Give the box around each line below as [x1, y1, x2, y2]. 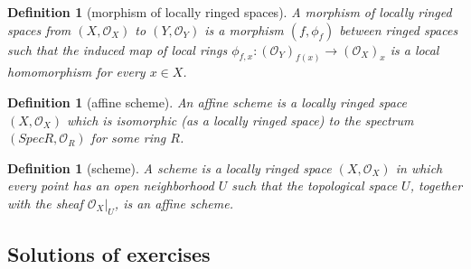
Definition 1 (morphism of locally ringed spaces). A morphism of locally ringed [7, 3, 452, 21]
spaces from [7, 20, 71, 39]
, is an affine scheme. [114, 194, 233, 213]
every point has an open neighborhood [7, 176, 214, 195]
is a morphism [204, 20, 284, 39]
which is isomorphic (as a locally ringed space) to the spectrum [67, 110, 414, 129]
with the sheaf [7, 194, 83, 213]
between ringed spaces [339, 20, 458, 39]
